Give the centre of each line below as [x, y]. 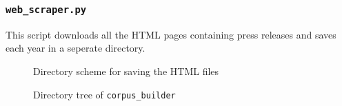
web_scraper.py [46, 9]
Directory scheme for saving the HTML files [126, 71]
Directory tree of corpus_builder [104, 94]
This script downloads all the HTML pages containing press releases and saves [171, 34]
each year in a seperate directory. [76, 48]
